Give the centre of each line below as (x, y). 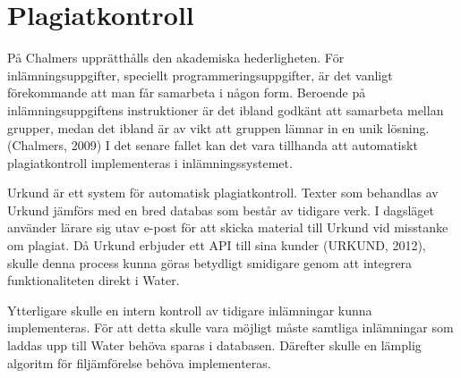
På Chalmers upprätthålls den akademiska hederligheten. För (176, 58)
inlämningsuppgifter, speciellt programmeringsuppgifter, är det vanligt (200, 75)
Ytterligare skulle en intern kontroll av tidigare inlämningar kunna (190, 310)
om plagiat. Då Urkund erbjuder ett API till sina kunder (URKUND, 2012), (217, 245)
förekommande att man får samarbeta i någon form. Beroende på (187, 92)
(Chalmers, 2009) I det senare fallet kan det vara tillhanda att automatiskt (213, 145)
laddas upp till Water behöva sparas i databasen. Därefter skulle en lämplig (214, 345)
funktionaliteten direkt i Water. (94, 280)
